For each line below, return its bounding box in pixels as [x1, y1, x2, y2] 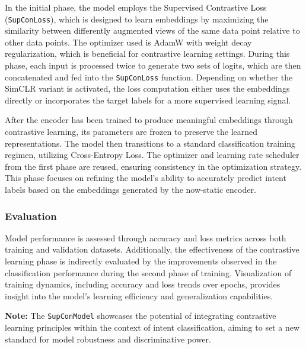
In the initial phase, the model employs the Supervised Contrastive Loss [5, 1, 267, 13]
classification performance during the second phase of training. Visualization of [5, 266, 292, 279]
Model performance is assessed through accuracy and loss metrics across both [5, 231, 286, 244]
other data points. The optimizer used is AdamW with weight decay [5, 35, 252, 48]
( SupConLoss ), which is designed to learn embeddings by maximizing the [5, 12, 269, 25]
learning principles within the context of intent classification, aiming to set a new [5, 321, 299, 334]
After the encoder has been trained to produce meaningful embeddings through [5, 114, 293, 126]
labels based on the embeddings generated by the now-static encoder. [5, 183, 256, 196]
